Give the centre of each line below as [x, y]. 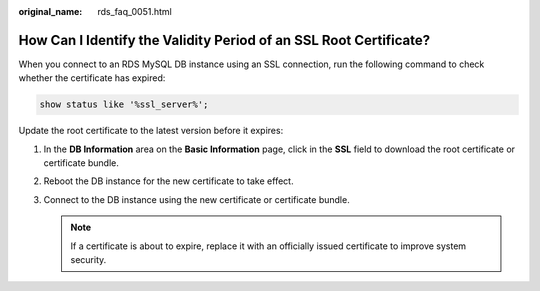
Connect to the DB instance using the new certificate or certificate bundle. [196, 199]
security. [88, 259]
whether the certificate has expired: [92, 78]
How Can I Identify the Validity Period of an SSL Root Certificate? [224, 40]
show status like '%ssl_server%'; [124, 104]
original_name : [50, 11]
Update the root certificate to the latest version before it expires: [151, 131]
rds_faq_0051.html [134, 11]
